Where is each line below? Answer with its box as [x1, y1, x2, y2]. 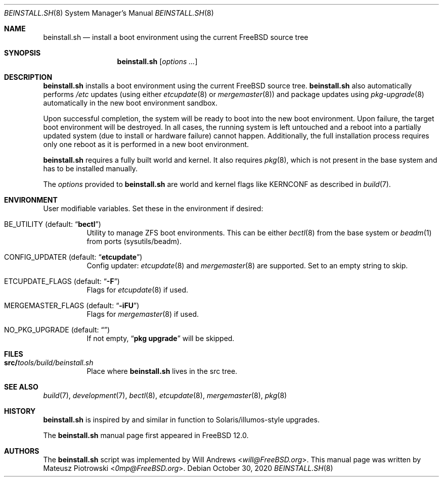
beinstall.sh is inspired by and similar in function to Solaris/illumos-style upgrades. [43, 415, 320, 424]
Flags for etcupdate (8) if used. [86, 285, 189, 294]
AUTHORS [4, 447, 39, 455]
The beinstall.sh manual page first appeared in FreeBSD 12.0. [43, 431, 249, 440]
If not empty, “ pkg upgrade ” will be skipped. [86, 334, 235, 343]
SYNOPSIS [4, 49, 41, 57]
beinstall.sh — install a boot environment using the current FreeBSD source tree [43, 33, 308, 41]
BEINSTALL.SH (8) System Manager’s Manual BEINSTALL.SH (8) [4, 9, 214, 17]
